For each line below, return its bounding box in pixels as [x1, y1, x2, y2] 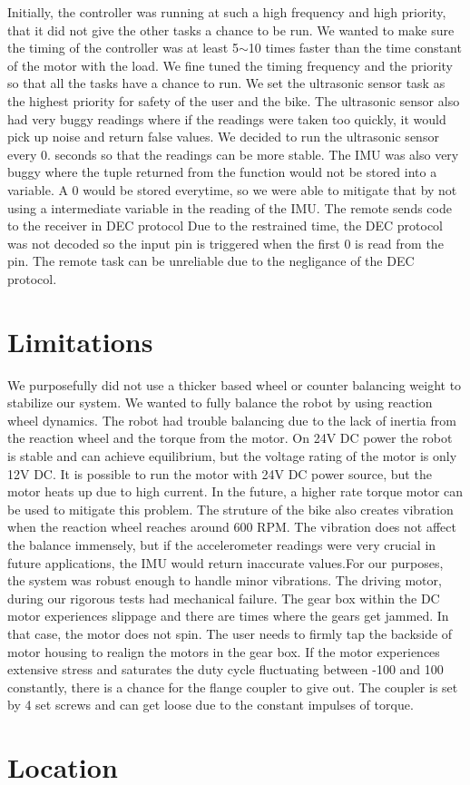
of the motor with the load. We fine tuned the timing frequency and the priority [7, 55, 453, 74]
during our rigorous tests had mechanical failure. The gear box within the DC [7, 588, 440, 607]
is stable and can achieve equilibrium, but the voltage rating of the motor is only [7, 446, 457, 465]
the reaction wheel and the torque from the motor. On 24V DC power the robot [7, 428, 453, 447]
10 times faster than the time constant [248, 38, 462, 57]
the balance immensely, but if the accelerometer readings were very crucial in [7, 535, 436, 554]
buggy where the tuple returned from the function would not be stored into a [7, 162, 437, 182]
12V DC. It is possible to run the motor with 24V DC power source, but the [7, 464, 432, 483]
